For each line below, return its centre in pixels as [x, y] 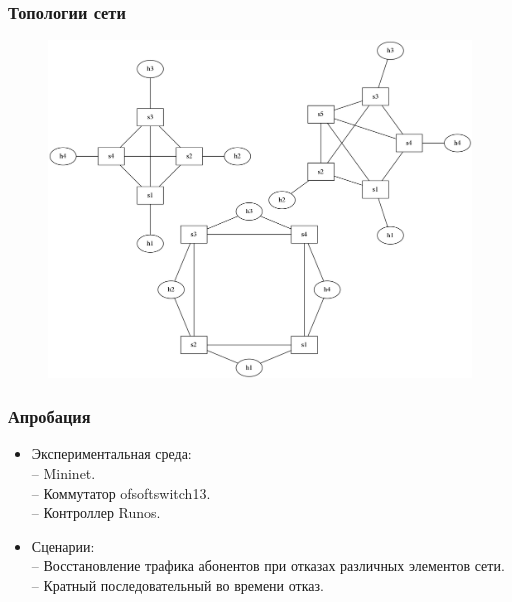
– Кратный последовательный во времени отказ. [177, 585]
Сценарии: [63, 545]
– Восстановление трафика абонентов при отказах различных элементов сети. [268, 565]
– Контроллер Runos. [96, 512]
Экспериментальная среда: [111, 453]
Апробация [49, 416]
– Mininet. [63, 473]
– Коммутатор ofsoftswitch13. [121, 492]
